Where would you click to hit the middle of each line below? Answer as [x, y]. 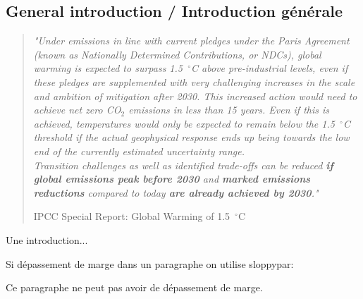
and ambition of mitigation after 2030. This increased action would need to [195, 96]
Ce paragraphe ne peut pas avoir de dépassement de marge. [134, 287]
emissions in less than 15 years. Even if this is [229, 110]
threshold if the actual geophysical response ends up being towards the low [191, 137]
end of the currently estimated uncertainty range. [139, 151]
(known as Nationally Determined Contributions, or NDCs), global [177, 54]
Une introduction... [47, 239]
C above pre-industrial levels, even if [269, 68]
